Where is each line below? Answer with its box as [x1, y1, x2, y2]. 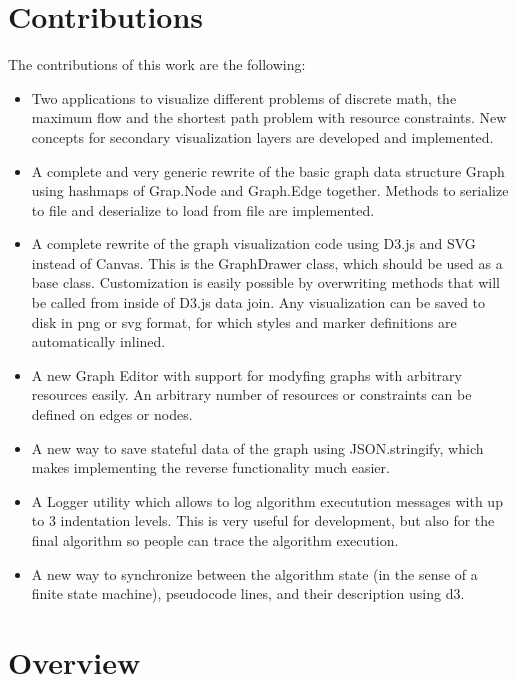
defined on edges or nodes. [31, 404, 193, 425]
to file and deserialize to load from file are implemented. [31, 199, 375, 220]
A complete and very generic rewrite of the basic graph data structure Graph [31, 160, 505, 181]
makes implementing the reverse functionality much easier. [31, 457, 390, 478]
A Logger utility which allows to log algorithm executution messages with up [31, 490, 503, 511]
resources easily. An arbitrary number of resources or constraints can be [31, 384, 472, 405]
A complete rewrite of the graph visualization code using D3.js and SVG [31, 233, 476, 254]
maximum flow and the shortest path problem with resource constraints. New [31, 107, 507, 128]
